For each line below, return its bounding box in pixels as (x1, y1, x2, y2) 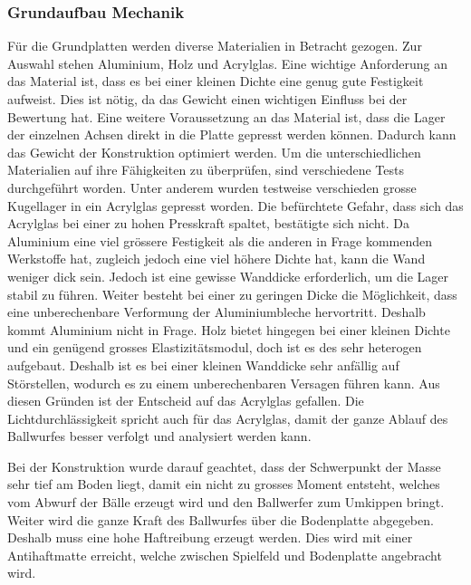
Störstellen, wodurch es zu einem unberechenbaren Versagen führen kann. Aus (7, 373, 440, 392)
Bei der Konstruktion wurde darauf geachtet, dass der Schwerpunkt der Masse (7, 456, 441, 475)
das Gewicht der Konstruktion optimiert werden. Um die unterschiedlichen (7, 142, 421, 161)
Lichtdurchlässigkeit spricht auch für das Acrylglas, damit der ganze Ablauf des (7, 408, 448, 427)
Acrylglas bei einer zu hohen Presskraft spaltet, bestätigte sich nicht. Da (7, 214, 409, 233)
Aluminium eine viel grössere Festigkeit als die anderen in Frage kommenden (7, 231, 433, 250)
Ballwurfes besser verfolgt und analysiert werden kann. (7, 427, 312, 446)
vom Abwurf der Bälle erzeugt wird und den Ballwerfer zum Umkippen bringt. (7, 493, 445, 512)
